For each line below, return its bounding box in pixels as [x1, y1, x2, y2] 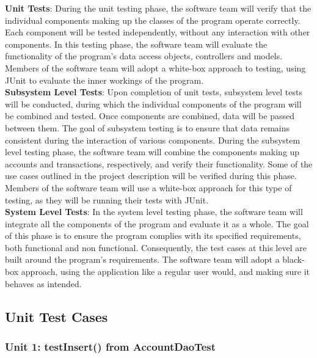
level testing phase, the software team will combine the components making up [5, 145, 300, 158]
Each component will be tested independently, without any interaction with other [5, 26, 310, 38]
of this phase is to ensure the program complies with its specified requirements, [5, 229, 301, 242]
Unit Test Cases [5, 307, 108, 326]
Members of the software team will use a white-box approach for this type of [5, 181, 292, 194]
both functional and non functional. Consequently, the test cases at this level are [5, 241, 307, 254]
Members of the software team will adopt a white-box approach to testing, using [5, 61, 306, 74]
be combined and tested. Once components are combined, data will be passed [5, 109, 294, 122]
